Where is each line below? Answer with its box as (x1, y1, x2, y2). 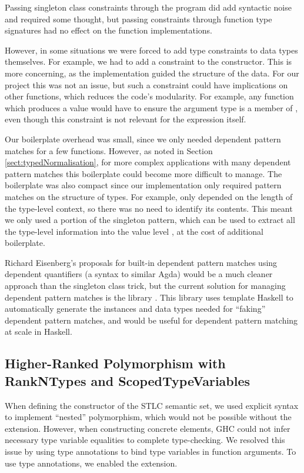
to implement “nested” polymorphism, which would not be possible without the (5, 411, 292, 423)
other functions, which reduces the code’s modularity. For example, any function (5, 90, 294, 102)
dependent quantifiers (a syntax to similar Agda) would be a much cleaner (5, 268, 273, 280)
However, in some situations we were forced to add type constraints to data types (5, 44, 298, 56)
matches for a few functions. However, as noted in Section (5, 144, 213, 156)
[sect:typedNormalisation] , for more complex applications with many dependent (5, 156, 291, 168)
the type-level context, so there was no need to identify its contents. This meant (5, 202, 293, 214)
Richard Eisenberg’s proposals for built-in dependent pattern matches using (5, 256, 278, 268)
